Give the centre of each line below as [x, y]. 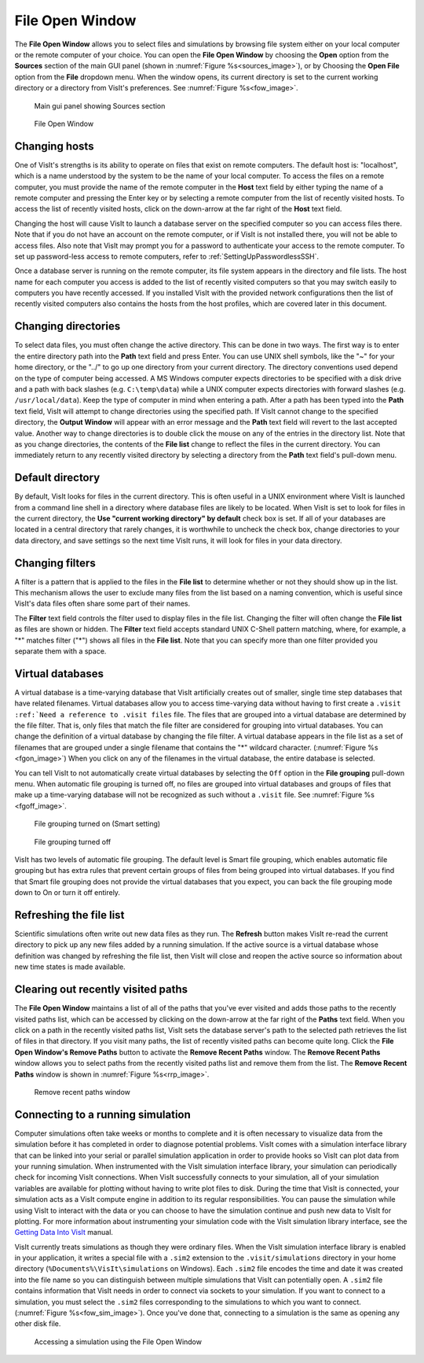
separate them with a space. [60, 651]
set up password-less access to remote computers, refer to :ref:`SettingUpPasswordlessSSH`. [167, 256]
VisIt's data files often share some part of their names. [102, 604]
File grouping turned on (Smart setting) [97, 824]
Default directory [57, 478]
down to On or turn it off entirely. [68, 893]
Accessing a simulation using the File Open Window [118, 1342]
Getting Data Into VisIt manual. [64, 1232]
